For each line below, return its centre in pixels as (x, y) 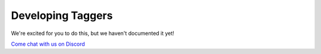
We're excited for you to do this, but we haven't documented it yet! (93, 33)
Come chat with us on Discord (48, 44)
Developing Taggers (62, 15)
